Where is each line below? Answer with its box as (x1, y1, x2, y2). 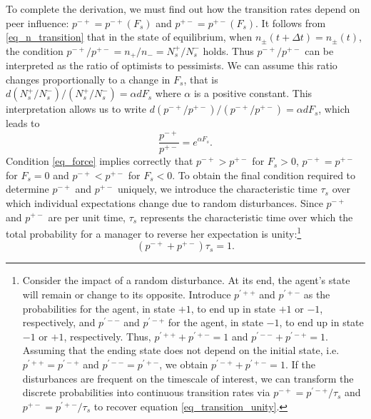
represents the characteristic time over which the (140, 209, 353, 224)
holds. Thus (203, 43, 254, 58)
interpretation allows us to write (6, 101, 147, 116)
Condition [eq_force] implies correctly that (6, 153, 193, 168)
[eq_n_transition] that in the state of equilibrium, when (6, 29, 253, 44)
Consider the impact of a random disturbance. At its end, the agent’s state (22, 273, 350, 288)
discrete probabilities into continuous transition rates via (22, 385, 270, 400)
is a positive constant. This (193, 86, 312, 101)
